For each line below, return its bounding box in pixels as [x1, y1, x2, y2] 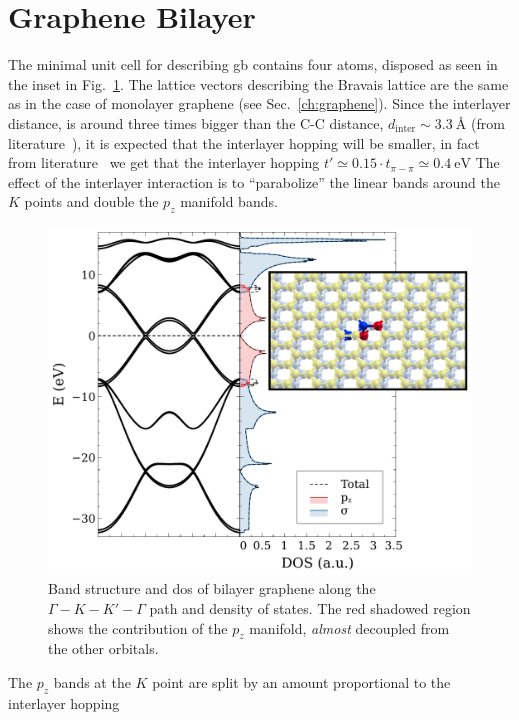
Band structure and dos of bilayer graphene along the [48, 578, 376, 599]
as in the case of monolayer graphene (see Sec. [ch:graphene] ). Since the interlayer [8, 93, 511, 114]
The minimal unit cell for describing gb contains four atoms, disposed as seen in [8, 54, 498, 75]
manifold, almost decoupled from [249, 617, 450, 638]
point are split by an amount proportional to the [152, 672, 451, 693]
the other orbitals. [48, 638, 159, 659]
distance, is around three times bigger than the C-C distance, [8, 112, 384, 133]
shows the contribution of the [48, 617, 228, 638]
